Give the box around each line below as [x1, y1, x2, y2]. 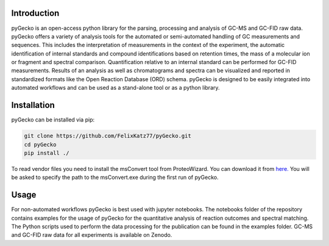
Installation [11, 100, 55, 110]
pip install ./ [24, 150, 69, 156]
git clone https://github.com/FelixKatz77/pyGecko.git [24, 132, 191, 140]
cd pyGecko [24, 141, 57, 148]
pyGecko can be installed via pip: [11, 116, 94, 123]
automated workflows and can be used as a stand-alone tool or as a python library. [11, 84, 220, 92]
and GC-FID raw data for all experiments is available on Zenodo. [11, 231, 172, 239]
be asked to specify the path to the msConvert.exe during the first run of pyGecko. [11, 174, 219, 181]
